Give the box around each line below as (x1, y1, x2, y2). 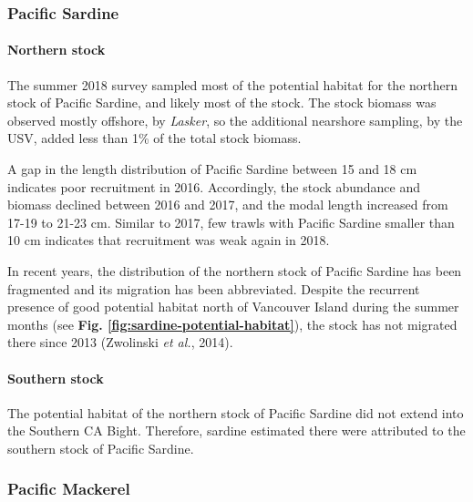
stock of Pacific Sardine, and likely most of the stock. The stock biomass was (7, 93, 437, 112)
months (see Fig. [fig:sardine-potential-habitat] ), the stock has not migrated (7, 314, 458, 333)
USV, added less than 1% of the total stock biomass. (7, 128, 302, 148)
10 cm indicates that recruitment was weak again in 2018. (7, 231, 330, 250)
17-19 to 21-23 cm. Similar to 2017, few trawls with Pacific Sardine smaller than (7, 212, 455, 231)
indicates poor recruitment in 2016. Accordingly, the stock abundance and (7, 177, 421, 196)
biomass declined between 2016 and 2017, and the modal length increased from (7, 195, 448, 214)
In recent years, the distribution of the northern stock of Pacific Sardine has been (7, 261, 462, 280)
